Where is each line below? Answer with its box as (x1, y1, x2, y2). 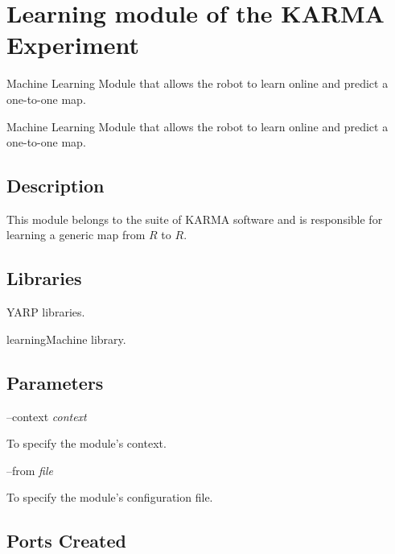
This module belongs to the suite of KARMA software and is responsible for (6, 210, 383, 227)
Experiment (6, 28, 140, 61)
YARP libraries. (6, 304, 85, 320)
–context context (6, 407, 87, 424)
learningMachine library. (6, 330, 126, 347)
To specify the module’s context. (6, 435, 167, 452)
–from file (6, 461, 54, 478)
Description (6, 173, 105, 198)
